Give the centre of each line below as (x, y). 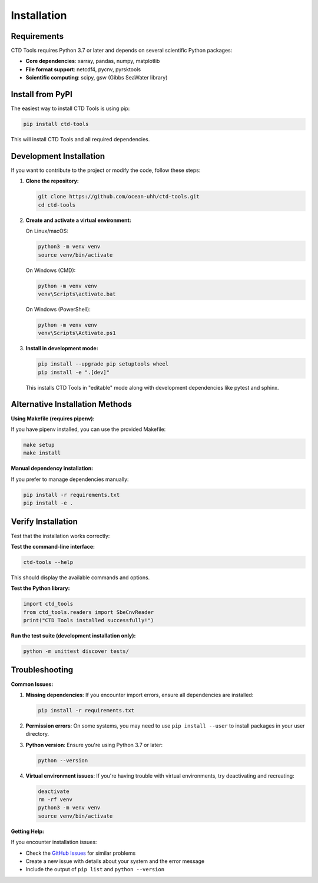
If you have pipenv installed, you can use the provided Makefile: (88, 429)
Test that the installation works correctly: (60, 536)
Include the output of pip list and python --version (95, 869)
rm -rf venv (55, 799)
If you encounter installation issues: (54, 842)
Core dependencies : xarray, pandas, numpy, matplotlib (93, 61)
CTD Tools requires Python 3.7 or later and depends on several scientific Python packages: (122, 51)
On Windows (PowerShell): (58, 309)
